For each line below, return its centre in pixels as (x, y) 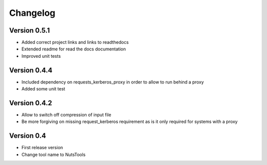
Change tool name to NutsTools (54, 154)
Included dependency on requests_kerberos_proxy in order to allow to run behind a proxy (113, 82)
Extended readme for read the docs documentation (74, 49)
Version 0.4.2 (31, 103)
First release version (42, 148)
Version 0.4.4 (31, 70)
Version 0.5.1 (30, 30)
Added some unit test (43, 89)
